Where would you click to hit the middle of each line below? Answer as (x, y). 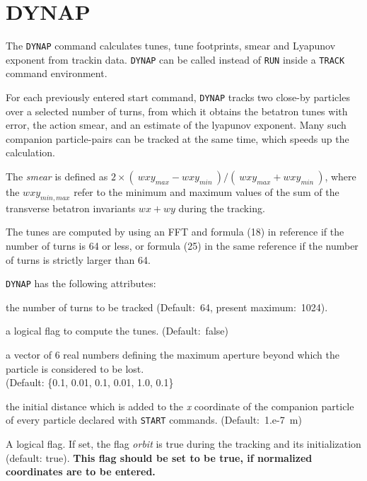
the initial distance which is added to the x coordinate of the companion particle (180, 406)
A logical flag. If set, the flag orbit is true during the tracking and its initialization (183, 444)
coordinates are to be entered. (81, 471)
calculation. (31, 152)
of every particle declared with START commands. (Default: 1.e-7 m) (154, 420)
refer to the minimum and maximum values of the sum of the (206, 192)
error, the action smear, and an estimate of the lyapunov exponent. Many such (176, 125)
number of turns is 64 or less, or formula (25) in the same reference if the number (182, 246)
